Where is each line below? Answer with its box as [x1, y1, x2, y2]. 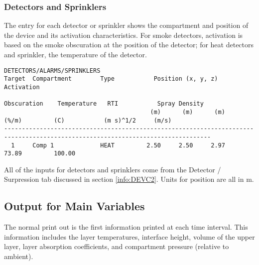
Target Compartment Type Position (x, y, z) [4, 75, 218, 83]
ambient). [4, 251, 33, 261]
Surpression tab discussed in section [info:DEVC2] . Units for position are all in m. [4, 174, 254, 184]
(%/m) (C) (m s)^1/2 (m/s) [4, 117, 172, 124]
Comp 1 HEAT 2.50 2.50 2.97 [32, 141, 225, 149]
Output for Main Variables [4, 198, 145, 214]
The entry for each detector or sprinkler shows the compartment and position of [4, 20, 249, 30]
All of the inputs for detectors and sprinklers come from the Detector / [4, 164, 221, 174]
